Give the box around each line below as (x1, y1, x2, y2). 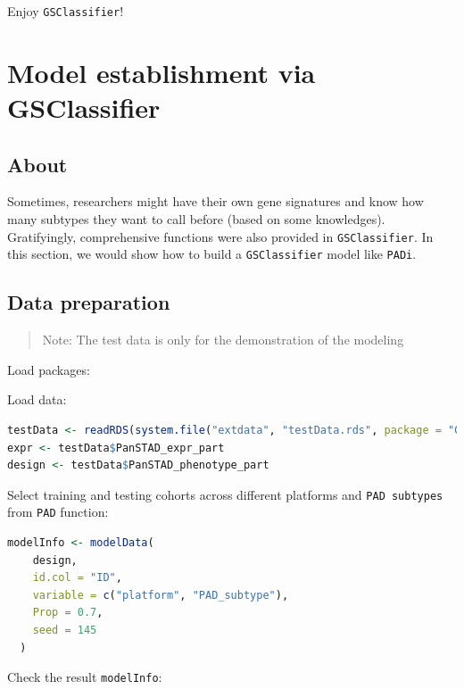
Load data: (7, 390, 67, 409)
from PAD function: (7, 502, 109, 521)
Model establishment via (7, 54, 316, 90)
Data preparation (7, 288, 170, 316)
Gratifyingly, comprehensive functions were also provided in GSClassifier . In (7, 227, 434, 245)
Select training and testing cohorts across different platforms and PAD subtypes (7, 485, 443, 503)
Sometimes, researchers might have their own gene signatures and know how (7, 192, 424, 211)
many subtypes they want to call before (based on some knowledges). (7, 210, 385, 228)
